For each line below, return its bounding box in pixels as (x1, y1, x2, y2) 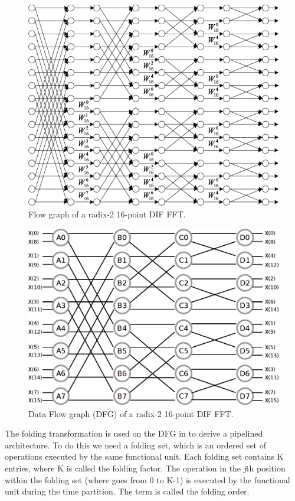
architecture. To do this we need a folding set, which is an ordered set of (5, 438, 266, 451)
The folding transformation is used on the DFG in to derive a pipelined (5, 427, 263, 440)
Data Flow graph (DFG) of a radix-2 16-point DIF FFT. (28, 407, 234, 419)
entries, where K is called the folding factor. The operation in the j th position (5, 461, 286, 474)
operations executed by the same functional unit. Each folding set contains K (5, 450, 284, 463)
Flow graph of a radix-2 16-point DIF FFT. (28, 207, 186, 220)
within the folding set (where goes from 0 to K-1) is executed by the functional (5, 473, 290, 486)
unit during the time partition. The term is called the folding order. (5, 485, 250, 497)
